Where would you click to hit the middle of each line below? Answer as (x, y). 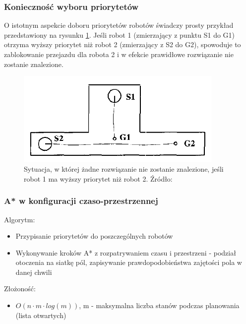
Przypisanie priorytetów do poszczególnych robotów (94, 236)
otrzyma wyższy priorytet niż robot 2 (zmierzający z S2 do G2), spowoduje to (123, 44)
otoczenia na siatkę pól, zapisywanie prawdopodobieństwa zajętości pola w (129, 262)
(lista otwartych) (41, 315)
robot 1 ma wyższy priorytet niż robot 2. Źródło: (98, 178)
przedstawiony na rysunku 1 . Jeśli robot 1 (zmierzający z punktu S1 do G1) (120, 34)
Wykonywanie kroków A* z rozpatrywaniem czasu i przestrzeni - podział (126, 252)
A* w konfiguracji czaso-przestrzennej (81, 201)
